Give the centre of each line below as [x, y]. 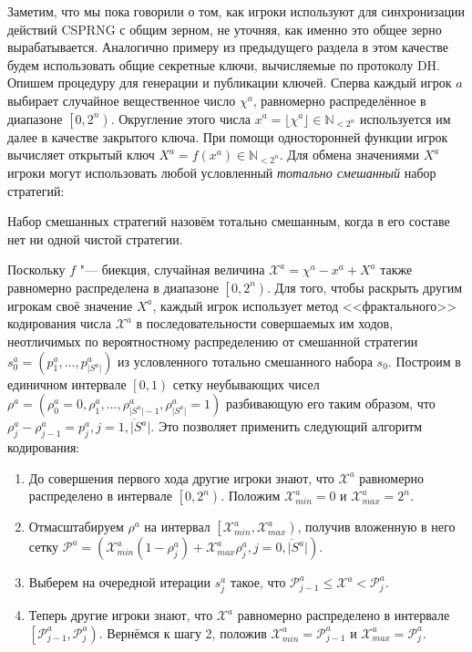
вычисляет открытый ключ [81, 155]
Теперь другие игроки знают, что [121, 615]
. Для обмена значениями [349, 155]
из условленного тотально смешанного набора [245, 361]
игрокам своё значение [70, 305]
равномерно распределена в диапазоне [113, 287]
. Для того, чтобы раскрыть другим [365, 287]
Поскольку [36, 269]
